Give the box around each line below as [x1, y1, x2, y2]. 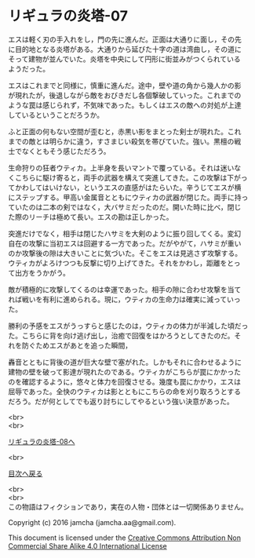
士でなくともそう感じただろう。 [8, 146, 111, 155]
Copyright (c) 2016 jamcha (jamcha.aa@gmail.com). [8, 517, 177, 527]
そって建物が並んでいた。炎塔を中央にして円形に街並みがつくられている [8, 54, 241, 64]
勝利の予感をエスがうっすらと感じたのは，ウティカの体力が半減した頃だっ [8, 321, 249, 330]
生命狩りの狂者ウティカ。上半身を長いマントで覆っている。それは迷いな [8, 162, 242, 173]
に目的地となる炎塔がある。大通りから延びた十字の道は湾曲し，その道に [8, 44, 242, 53]
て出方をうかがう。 [8, 268, 71, 277]
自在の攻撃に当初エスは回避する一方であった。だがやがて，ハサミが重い [8, 239, 242, 248]
